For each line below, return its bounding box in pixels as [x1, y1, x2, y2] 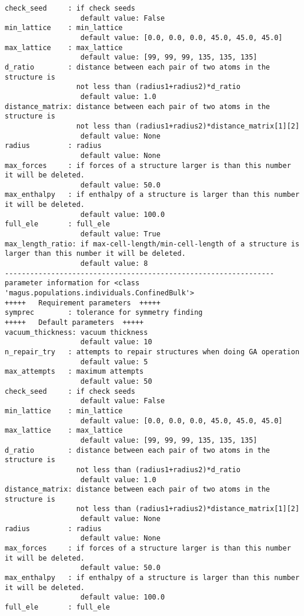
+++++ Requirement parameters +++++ [5, 298, 161, 307]
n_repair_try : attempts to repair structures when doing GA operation [5, 347, 300, 356]
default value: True [80, 230, 161, 239]
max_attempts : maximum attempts [5, 367, 144, 376]
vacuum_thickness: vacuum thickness [5, 328, 148, 337]
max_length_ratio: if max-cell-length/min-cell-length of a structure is [5, 239, 300, 248]
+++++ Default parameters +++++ [5, 318, 144, 327]
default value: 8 [80, 259, 148, 268]
